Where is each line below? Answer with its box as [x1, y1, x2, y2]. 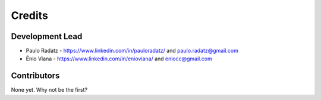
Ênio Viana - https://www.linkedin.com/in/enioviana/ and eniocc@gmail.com [26, 55, 212, 62]
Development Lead [11, 31, 83, 41]
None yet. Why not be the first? [11, 86, 88, 93]
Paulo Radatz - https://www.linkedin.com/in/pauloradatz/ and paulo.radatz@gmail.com [26, 47, 239, 54]
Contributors [11, 71, 60, 81]
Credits [11, 9, 49, 22]
